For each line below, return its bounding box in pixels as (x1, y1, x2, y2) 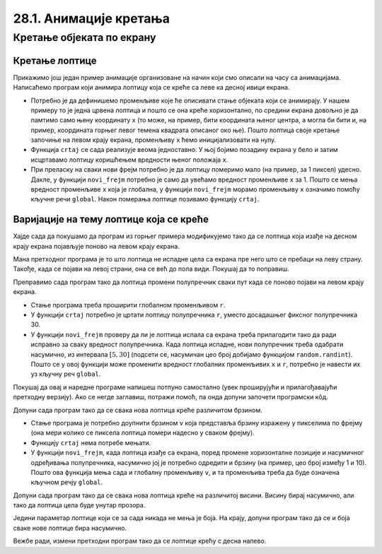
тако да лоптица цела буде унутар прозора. (13, 501, 146, 509)
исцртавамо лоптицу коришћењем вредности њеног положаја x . (30, 155, 228, 164)
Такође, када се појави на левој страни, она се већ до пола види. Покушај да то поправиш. (13, 265, 289, 273)
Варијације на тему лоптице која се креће (13, 213, 209, 225)
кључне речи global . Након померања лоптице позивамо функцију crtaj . (30, 195, 260, 204)
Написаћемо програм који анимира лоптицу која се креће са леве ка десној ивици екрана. (13, 83, 290, 92)
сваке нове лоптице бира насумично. (13, 524, 127, 532)
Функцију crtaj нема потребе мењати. (30, 438, 151, 447)
